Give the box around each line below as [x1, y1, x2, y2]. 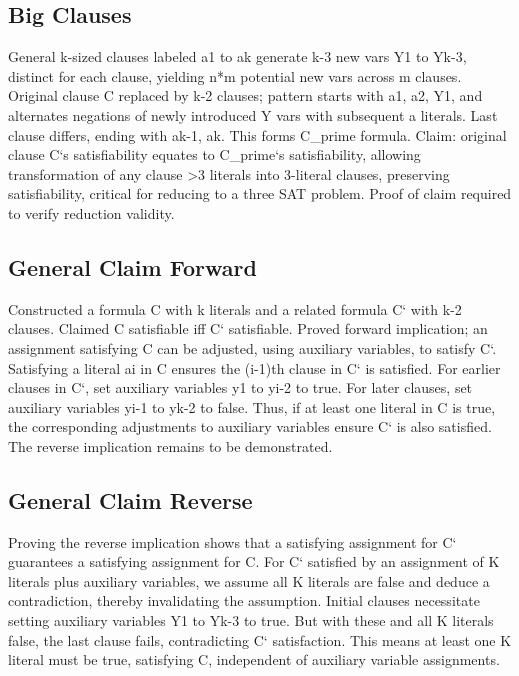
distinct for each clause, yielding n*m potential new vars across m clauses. [8, 65, 462, 86]
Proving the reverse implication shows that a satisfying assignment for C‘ [8, 531, 457, 552]
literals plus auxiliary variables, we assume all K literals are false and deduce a [8, 570, 490, 591]
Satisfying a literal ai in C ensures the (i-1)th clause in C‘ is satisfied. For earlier [8, 357, 501, 378]
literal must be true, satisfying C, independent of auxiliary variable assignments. [8, 649, 500, 670]
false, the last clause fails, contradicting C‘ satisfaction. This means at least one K [8, 629, 512, 650]
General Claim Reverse [8, 484, 253, 515]
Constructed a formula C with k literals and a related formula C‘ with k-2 [8, 298, 462, 319]
